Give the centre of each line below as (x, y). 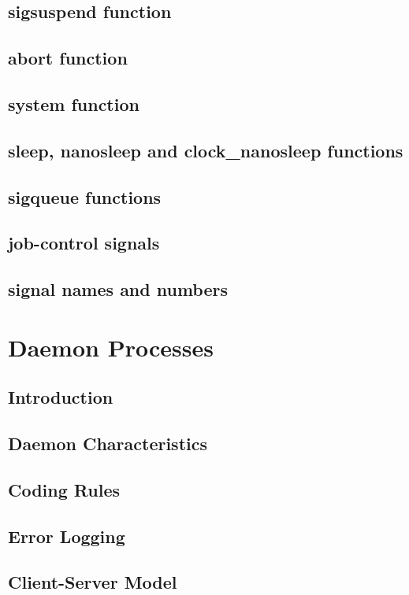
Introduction (61, 397)
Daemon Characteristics (108, 443)
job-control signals (84, 243)
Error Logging (67, 536)
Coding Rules (64, 489)
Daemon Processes (111, 347)
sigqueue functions (85, 196)
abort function (68, 58)
